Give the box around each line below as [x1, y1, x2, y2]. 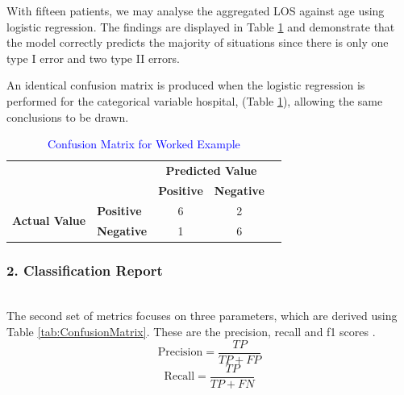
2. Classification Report [6, 260, 163, 280]
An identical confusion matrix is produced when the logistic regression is [6, 77, 365, 94]
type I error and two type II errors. [6, 49, 180, 66]
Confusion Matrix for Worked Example [47, 135, 240, 152]
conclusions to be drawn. [6, 108, 129, 125]
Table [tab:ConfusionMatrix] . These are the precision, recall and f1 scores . [6, 323, 376, 340]
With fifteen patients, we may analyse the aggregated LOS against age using [6, 2, 385, 19]
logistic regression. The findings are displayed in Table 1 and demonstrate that [6, 18, 395, 35]
